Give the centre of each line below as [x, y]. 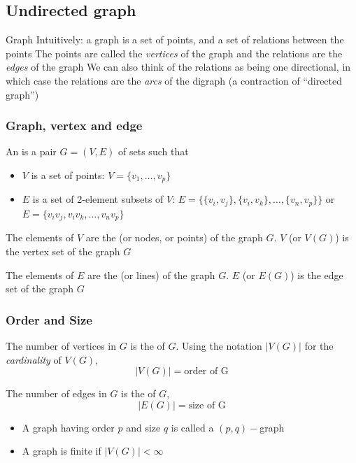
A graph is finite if [62, 451]
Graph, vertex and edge [74, 126]
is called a [192, 427]
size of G [207, 405]
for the [319, 345]
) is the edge [317, 275]
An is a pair [31, 151]
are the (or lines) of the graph [151, 275]
